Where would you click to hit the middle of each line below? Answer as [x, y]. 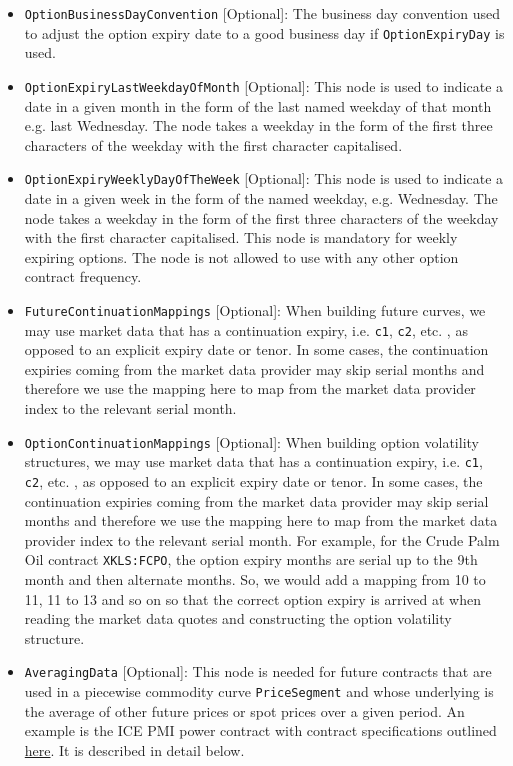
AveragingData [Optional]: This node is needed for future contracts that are [258, 671]
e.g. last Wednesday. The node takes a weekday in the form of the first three [258, 125]
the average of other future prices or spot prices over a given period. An [244, 710]
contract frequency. [83, 276]
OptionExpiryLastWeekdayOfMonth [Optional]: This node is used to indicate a [264, 85]
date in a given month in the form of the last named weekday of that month [258, 105]
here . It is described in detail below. [134, 749]
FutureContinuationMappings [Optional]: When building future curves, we [255, 309]
